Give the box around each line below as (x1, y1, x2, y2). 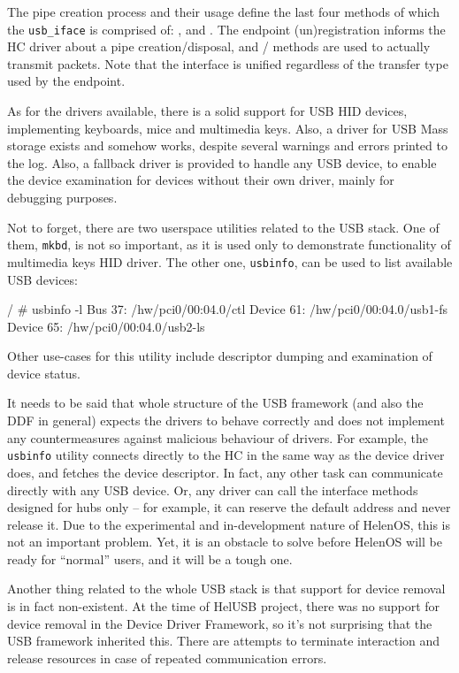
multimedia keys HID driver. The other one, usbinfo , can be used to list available (7, 252, 453, 271)
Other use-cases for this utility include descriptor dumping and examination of (7, 347, 432, 365)
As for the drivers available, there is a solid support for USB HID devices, (7, 102, 408, 120)
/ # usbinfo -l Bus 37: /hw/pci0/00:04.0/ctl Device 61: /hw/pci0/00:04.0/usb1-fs (7, 300, 448, 318)
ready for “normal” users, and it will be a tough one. (7, 549, 293, 568)
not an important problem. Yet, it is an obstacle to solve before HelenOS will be (7, 532, 442, 551)
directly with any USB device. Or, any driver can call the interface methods (7, 480, 418, 499)
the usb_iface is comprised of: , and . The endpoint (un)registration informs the (7, 19, 446, 38)
